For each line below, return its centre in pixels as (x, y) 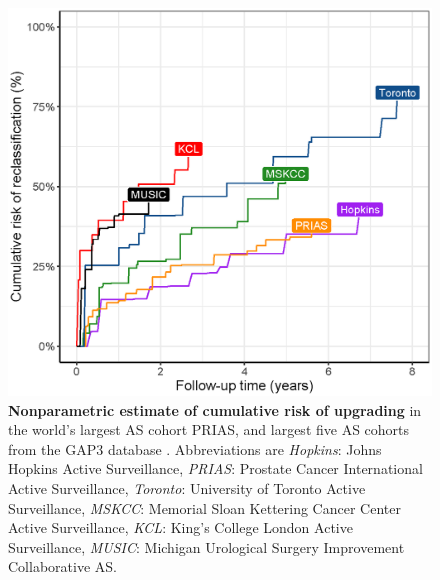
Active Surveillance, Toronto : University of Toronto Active (187, 487)
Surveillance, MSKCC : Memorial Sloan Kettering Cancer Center (204, 507)
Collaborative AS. (62, 566)
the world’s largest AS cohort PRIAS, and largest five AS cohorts (209, 429)
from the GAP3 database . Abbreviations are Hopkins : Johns (195, 448)
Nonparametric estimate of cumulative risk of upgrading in (215, 409)
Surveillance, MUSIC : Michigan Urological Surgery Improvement (206, 546)
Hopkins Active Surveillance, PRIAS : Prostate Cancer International (215, 468)
